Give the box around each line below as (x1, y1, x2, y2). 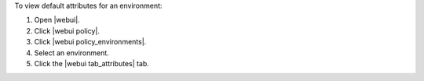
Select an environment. (34, 48, 109, 58)
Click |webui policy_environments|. (34, 37, 147, 47)
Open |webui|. (34, 16, 80, 25)
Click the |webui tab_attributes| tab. (34, 58, 149, 68)
